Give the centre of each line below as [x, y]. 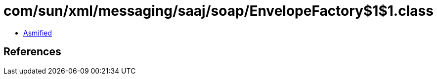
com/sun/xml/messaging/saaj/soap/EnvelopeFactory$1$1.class [218, 11]
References [32, 52]
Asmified [38, 33]
